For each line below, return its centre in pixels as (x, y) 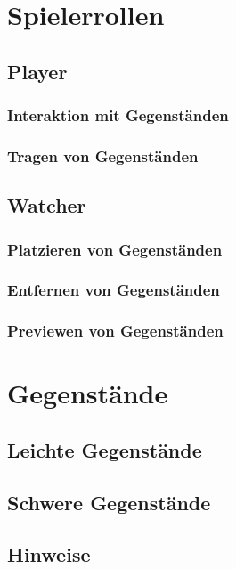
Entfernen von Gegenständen (114, 290)
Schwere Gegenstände (109, 502)
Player (37, 71)
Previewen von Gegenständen (115, 331)
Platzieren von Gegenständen (115, 249)
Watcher (47, 205)
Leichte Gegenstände (105, 449)
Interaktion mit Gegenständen (118, 115)
